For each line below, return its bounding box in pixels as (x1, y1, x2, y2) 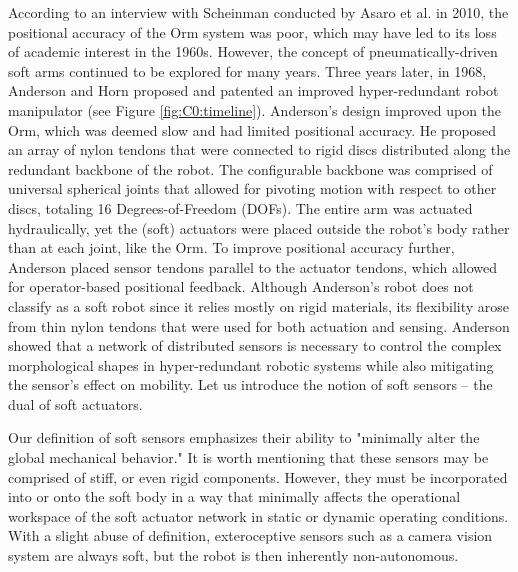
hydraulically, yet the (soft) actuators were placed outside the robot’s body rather (8, 217, 510, 238)
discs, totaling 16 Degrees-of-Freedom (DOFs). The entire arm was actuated (8, 197, 473, 218)
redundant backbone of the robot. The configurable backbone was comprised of (8, 158, 493, 179)
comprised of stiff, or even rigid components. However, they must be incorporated (8, 466, 508, 487)
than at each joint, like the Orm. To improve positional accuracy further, (8, 237, 455, 258)
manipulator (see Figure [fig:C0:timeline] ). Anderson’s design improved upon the (8, 99, 502, 120)
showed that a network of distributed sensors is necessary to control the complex (8, 335, 502, 356)
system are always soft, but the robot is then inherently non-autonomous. (8, 545, 459, 566)
